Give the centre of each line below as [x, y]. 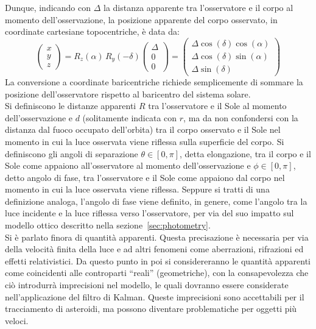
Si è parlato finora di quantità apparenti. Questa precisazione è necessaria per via [157, 237]
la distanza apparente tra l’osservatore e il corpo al [198, 7]
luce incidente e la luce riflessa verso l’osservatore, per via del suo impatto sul [149, 213]
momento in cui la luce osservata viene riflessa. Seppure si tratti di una [137, 189]
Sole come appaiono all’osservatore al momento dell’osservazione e [128, 165]
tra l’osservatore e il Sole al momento [217, 106]
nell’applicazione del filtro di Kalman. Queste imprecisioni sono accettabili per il [155, 296]
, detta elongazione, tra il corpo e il [245, 153]
